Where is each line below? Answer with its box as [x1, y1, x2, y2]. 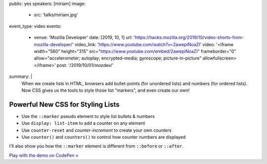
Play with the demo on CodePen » [9, 152, 79, 158]
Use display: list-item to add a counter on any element [21, 120, 145, 126]
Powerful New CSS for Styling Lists [9, 100, 120, 109]
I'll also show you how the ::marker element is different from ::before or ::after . [9, 143, 184, 149]
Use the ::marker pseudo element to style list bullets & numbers [21, 113, 155, 119]
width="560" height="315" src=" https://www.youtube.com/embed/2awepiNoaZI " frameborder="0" [34, 48, 236, 54]
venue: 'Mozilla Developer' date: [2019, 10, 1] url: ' [34, 35, 135, 41]
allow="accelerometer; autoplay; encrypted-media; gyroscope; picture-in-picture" [34, 55, 202, 61]
